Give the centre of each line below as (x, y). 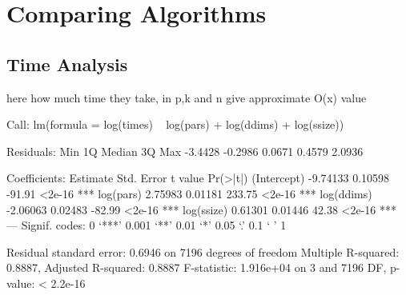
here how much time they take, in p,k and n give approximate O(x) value (187, 97)
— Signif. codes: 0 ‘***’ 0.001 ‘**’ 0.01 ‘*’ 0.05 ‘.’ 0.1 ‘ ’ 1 (147, 225)
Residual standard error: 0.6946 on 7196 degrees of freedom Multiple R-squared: (203, 251)
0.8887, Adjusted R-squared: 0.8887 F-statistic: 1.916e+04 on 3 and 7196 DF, (197, 267)
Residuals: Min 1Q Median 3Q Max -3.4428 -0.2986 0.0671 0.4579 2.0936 (185, 151)
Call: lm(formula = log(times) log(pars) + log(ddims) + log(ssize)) (175, 124)
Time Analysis (67, 64)
